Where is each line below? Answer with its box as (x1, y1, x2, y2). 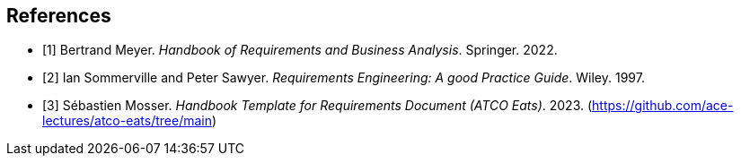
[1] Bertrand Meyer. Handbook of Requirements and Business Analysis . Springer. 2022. (42, 42, 558, 58)
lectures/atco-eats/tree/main (42, 113, 212, 129)
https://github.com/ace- (592, 98, 734, 114)
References (6, 4, 111, 27)
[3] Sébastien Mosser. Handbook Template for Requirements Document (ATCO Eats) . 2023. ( (42, 98, 593, 114)
